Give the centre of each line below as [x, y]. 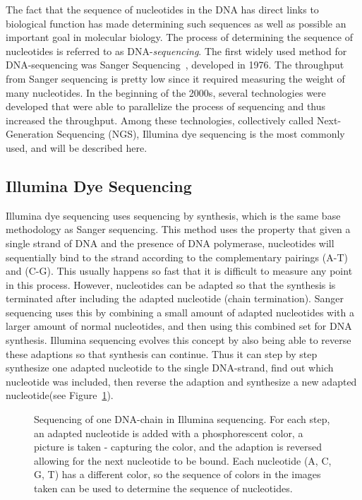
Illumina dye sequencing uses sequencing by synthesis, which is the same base [173, 215]
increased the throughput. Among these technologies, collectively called [160, 120]
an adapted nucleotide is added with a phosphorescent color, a [169, 433]
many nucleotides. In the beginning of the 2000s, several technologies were [166, 92]
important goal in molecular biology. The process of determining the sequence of [179, 37]
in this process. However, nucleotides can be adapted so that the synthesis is [171, 284]
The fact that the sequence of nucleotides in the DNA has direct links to [162, 9]
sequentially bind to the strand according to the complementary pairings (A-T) [177, 257]
